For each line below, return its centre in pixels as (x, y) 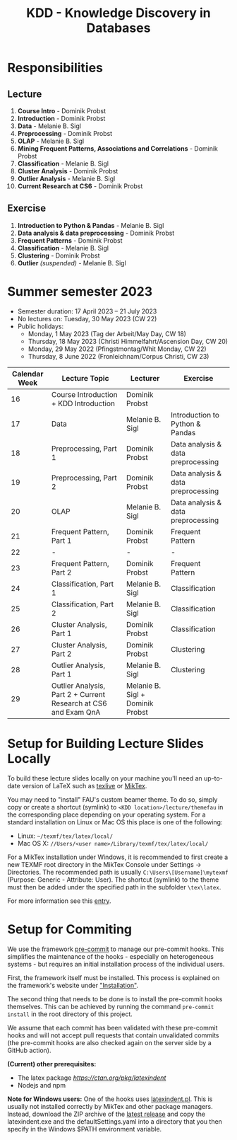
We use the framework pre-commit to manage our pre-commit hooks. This (116, 949)
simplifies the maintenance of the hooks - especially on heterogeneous (110, 956)
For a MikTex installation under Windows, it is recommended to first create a (118, 857)
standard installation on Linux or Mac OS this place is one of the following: (115, 822)
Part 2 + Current (79, 694)
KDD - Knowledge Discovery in (119, 13)
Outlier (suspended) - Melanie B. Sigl (72, 263)
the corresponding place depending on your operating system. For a (107, 814)
